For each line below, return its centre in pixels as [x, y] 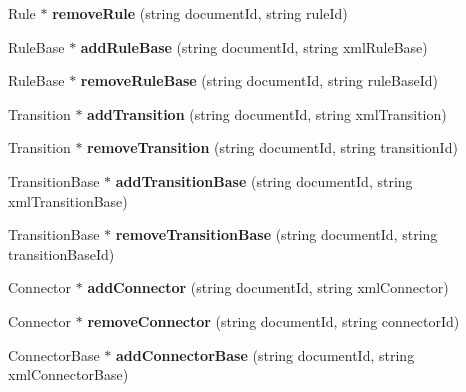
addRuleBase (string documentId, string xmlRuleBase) [254, 46]
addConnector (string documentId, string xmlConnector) [268, 287]
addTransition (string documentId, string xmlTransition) [267, 113]
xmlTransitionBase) [68, 200]
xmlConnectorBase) [68, 374]
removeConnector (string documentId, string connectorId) [273, 320]
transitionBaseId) [61, 253]
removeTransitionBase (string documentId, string [276, 234]
